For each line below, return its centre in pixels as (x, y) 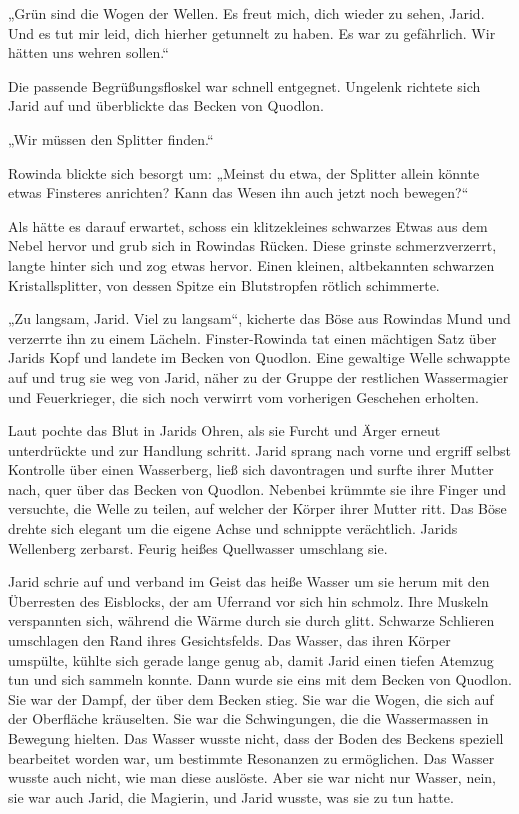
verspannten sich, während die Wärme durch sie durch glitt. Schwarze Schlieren (251, 620)
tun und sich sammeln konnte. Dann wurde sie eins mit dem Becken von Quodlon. (260, 679)
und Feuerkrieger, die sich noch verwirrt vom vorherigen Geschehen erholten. (243, 396)
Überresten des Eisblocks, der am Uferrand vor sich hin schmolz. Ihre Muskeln (248, 600)
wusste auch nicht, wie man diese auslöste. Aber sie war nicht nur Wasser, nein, (252, 777)
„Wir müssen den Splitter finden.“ (111, 138)
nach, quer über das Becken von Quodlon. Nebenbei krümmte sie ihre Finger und (257, 488)
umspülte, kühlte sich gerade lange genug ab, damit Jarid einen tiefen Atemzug (251, 659)
